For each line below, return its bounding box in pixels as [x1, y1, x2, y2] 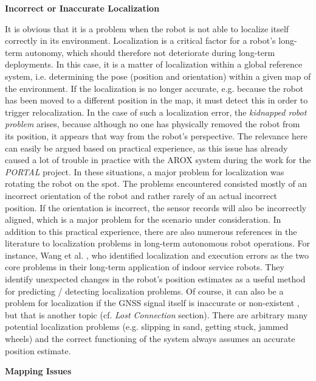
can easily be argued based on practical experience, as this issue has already [5, 141, 288, 154]
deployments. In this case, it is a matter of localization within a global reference [5, 58, 303, 71]
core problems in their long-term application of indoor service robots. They [5, 260, 284, 273]
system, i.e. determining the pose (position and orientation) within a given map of [5, 69, 311, 82]
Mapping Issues [5, 365, 72, 377]
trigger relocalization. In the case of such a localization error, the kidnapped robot [5, 105, 307, 118]
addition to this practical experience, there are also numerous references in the [5, 225, 297, 237]
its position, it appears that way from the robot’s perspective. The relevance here [5, 129, 307, 142]
